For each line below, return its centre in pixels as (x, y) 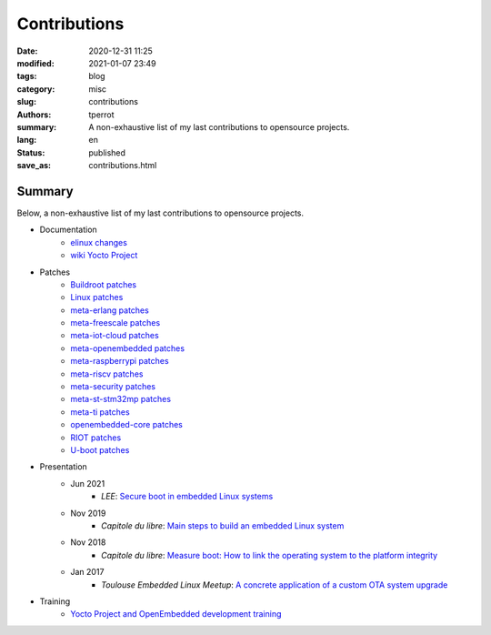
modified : (35, 63)
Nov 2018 (88, 542)
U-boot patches (100, 450)
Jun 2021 (88, 483)
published (107, 152)
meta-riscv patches (107, 374)
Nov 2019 (88, 513)
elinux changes (99, 242)
